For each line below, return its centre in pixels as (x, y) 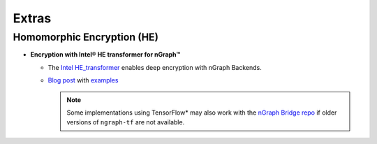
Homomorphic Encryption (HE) (86, 37)
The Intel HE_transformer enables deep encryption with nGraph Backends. (155, 67)
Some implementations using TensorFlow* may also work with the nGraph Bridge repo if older (202, 113)
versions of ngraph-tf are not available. (126, 122)
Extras (32, 18)
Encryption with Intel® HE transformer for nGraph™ (105, 55)
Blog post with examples (83, 80)
